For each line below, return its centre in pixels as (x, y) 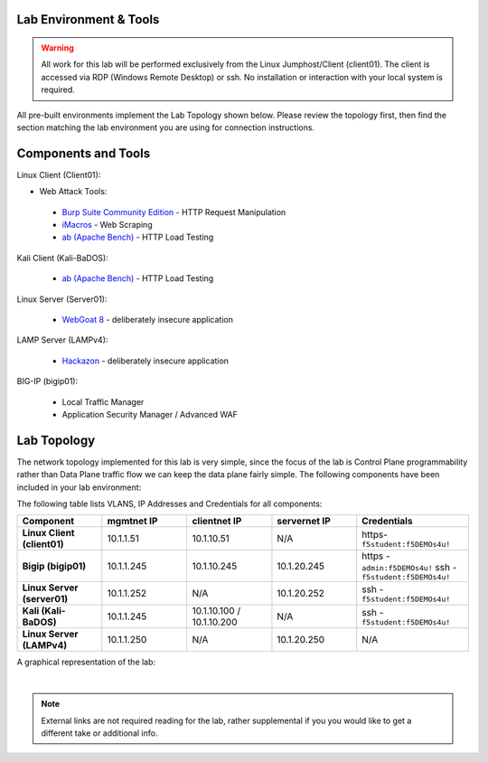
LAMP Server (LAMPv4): (62, 340)
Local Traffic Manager (103, 401)
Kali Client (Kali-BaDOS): (62, 258)
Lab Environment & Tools (88, 19)
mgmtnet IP (132, 522)
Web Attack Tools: (73, 192)
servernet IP (304, 522)
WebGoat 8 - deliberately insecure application (148, 320)
